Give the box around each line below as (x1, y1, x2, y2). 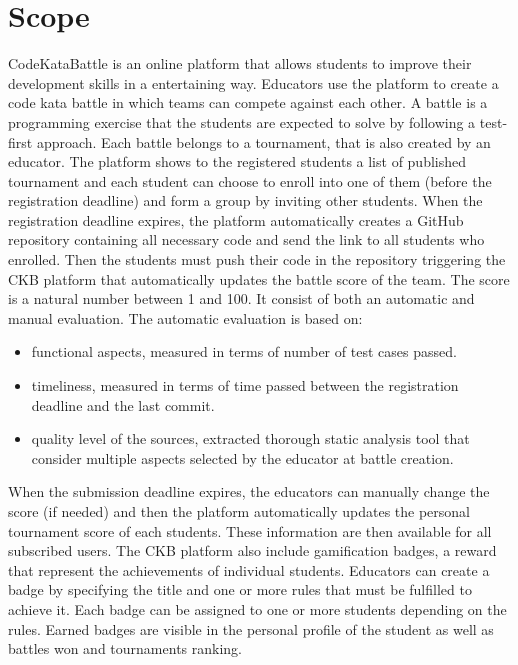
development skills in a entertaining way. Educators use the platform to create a (8, 72, 499, 93)
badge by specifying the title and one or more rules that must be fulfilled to (8, 579, 472, 600)
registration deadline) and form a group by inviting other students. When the (8, 190, 483, 211)
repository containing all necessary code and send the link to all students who (8, 229, 485, 250)
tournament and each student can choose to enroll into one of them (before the (8, 170, 492, 191)
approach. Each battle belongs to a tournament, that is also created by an (36, 131, 491, 152)
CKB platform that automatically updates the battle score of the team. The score (8, 268, 510, 289)
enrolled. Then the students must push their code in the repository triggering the (8, 249, 506, 270)
